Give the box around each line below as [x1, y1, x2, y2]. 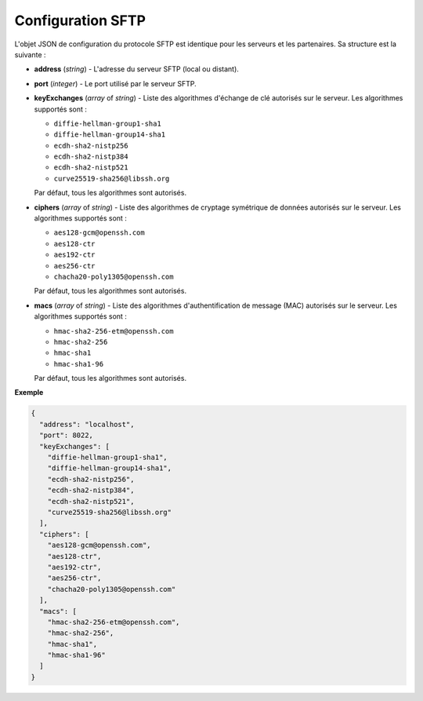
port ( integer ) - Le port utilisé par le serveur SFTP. [34, 78, 197, 88]
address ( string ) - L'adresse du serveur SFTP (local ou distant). [34, 64, 239, 74]
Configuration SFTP [14, 12, 146, 29]
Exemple [14, 388, 44, 397]
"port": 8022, [39, 431, 94, 440]
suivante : [14, 49, 46, 59]
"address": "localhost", [39, 420, 135, 429]
